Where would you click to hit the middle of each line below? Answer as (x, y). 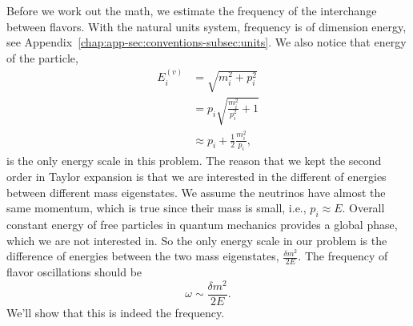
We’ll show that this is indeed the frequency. (116, 312)
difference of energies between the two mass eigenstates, (143, 256)
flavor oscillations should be (74, 272)
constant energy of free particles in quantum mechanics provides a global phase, (202, 225)
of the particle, (42, 57)
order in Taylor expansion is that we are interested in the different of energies (196, 177)
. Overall (363, 208)
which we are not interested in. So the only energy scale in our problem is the (197, 240)
